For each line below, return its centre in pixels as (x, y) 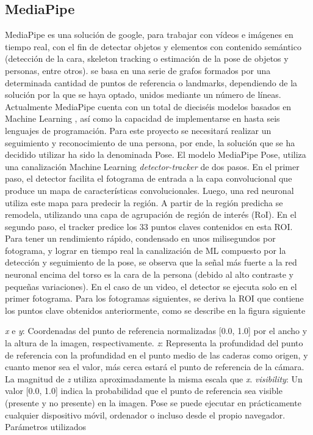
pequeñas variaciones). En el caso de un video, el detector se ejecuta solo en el (151, 286)
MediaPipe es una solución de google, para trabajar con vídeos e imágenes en (149, 35)
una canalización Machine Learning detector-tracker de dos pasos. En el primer (152, 166)
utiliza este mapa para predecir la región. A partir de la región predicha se (144, 202)
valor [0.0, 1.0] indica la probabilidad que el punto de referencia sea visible (144, 391)
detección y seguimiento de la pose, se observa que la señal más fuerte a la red (151, 262)
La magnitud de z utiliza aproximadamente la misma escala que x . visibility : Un (154, 378)
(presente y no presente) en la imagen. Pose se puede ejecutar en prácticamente (153, 403)
